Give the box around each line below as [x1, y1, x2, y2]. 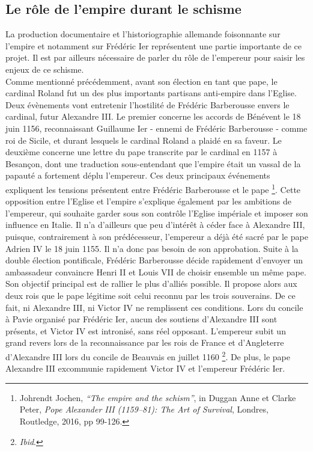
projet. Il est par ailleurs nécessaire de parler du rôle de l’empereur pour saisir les [5, 51, 305, 64]
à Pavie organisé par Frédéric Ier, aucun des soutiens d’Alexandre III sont [5, 313, 278, 325]
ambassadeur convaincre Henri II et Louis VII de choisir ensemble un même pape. [5, 265, 306, 278]
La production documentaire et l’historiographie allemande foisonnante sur [5, 28, 281, 40]
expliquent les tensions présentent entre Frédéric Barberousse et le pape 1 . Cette [5, 181, 301, 195]
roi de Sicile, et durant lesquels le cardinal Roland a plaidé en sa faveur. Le [5, 133, 282, 146]
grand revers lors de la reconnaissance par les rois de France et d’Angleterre [5, 336, 284, 349]
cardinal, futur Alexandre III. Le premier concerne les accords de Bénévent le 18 [5, 110, 301, 123]
